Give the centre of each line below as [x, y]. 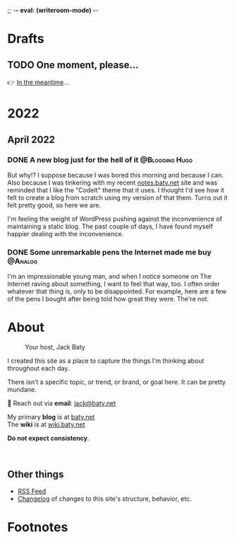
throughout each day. [38, 369]
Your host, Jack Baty [55, 347]
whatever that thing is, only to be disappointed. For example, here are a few [117, 291]
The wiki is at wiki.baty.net [46, 424]
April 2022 [31, 140]
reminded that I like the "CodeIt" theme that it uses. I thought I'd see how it [116, 190]
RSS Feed [32, 491]
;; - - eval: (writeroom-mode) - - [53, 10]
